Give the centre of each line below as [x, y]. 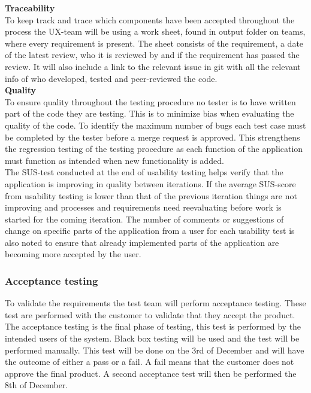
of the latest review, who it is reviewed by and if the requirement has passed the [152, 55]
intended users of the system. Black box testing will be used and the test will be [152, 338]
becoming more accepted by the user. [73, 254]
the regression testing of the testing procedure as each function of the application [154, 149]
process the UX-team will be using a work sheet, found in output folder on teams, [155, 31]
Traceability [30, 8]
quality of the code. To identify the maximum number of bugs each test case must [155, 125]
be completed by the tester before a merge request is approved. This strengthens [153, 137]
